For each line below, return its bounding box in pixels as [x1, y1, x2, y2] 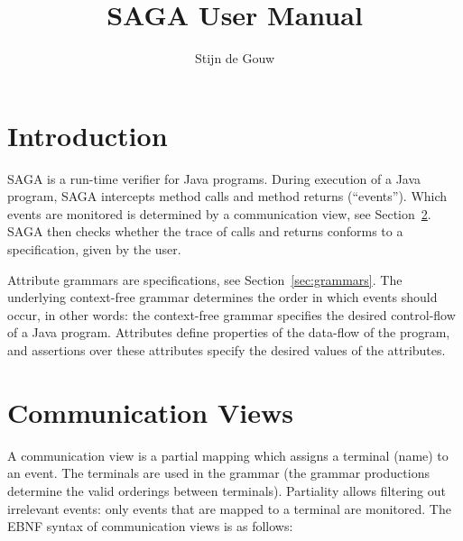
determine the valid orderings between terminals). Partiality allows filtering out [7, 481, 447, 500]
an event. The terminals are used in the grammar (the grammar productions [7, 463, 430, 482]
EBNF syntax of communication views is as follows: [7, 517, 293, 536]
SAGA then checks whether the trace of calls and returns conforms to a [7, 222, 403, 241]
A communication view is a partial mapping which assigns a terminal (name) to [7, 445, 449, 464]
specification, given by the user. [7, 240, 181, 259]
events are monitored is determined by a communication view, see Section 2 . [7, 204, 431, 223]
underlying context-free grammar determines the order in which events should [7, 288, 438, 307]
